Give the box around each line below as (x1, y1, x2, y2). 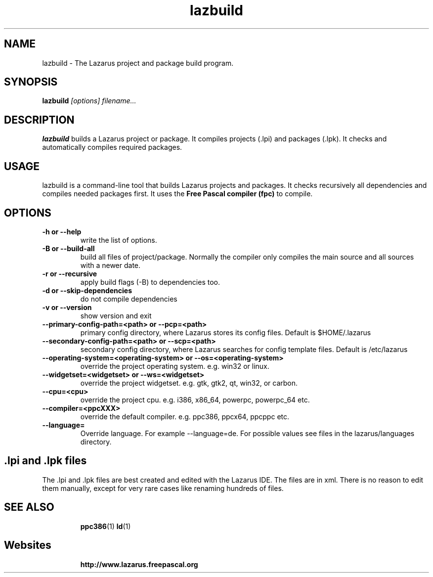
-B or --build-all (42, 244, 95, 253)
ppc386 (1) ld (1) (80, 522, 131, 531)
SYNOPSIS (4, 76, 58, 89)
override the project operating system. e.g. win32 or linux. (80, 361, 269, 370)
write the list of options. (80, 235, 157, 244)
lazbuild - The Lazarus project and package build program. (42, 58, 234, 67)
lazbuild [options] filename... (42, 96, 136, 105)
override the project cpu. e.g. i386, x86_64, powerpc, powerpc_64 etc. (80, 395, 310, 404)
